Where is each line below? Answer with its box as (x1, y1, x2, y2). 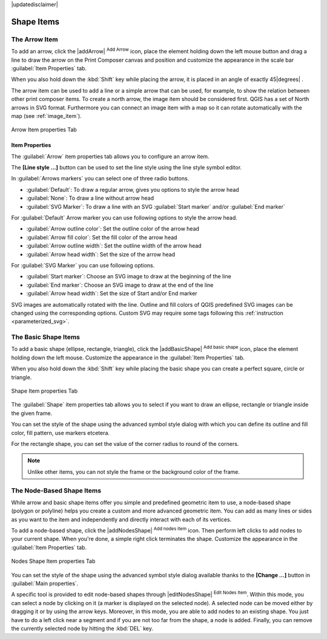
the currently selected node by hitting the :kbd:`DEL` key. (11, 624, 154, 632)
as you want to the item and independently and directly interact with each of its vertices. (11, 516, 232, 523)
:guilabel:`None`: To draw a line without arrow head (26, 194, 154, 202)
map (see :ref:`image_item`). (11, 112, 82, 119)
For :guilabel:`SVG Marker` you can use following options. (11, 261, 155, 269)
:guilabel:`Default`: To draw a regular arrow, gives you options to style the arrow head (26, 186, 239, 193)
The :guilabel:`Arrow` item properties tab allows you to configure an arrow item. (11, 152, 210, 160)
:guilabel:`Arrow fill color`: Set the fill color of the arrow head (26, 234, 177, 241)
